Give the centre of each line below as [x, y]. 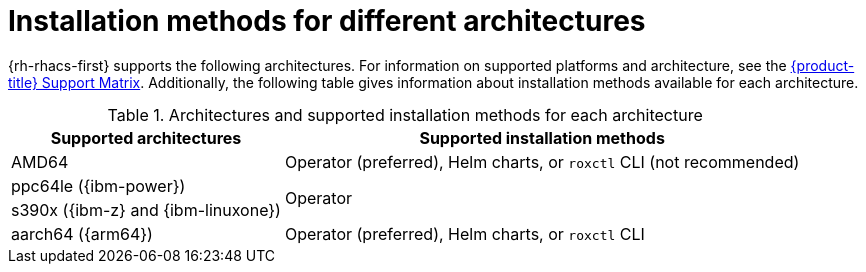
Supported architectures [146, 137]
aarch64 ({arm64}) [82, 233]
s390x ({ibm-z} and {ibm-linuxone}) [146, 209]
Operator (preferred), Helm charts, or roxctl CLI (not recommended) [542, 161]
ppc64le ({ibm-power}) [98, 185]
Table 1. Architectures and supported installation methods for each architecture [405, 114]
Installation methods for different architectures [327, 21]
